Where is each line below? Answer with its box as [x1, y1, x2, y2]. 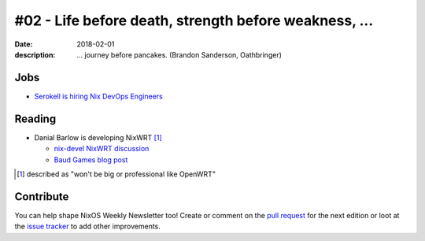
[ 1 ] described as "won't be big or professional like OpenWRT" [17, 169, 216, 179]
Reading [14, 112, 57, 125]
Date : [14, 39, 33, 49]
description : [14, 50, 56, 59]
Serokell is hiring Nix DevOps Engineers [34, 91, 163, 101]
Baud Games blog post [54, 154, 128, 165]
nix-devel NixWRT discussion [54, 144, 150, 154]
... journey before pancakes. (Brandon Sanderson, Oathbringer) [76, 50, 283, 59]
